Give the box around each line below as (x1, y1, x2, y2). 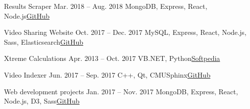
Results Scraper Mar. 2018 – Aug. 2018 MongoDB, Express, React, (4, 1, 207, 11)
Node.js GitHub (4, 10, 50, 21)
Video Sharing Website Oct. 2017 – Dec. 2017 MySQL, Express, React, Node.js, (4, 27, 247, 37)
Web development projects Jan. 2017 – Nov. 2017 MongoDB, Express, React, (4, 86, 238, 96)
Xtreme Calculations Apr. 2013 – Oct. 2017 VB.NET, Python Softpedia (4, 53, 220, 63)
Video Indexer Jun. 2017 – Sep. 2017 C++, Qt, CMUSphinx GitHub (4, 69, 210, 80)
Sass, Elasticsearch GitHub (4, 36, 84, 47)
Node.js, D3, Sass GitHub (4, 96, 80, 106)
